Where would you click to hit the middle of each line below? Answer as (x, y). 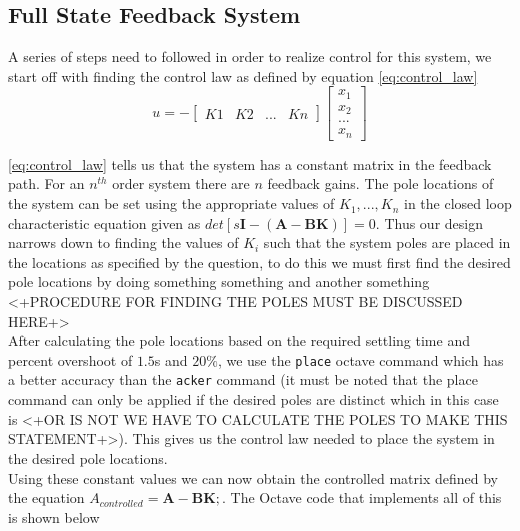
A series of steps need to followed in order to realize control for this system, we (250, 56)
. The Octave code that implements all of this (362, 497)
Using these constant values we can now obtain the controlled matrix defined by (253, 477)
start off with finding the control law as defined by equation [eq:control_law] (243, 75)
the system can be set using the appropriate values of (171, 203)
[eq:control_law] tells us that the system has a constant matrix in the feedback (250, 163)
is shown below (54, 516)
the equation (46, 497)
